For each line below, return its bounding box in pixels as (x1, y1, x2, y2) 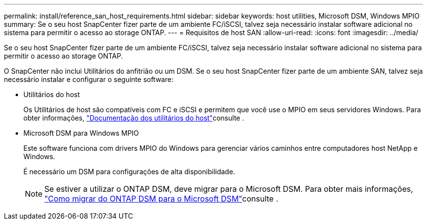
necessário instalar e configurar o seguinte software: (4, 75, 174, 83)
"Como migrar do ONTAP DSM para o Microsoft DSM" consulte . (44, 194, 278, 204)
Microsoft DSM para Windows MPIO (23, 129, 139, 137)
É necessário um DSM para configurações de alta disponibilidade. (23, 167, 235, 176)
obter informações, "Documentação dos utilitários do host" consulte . (23, 114, 244, 122)
